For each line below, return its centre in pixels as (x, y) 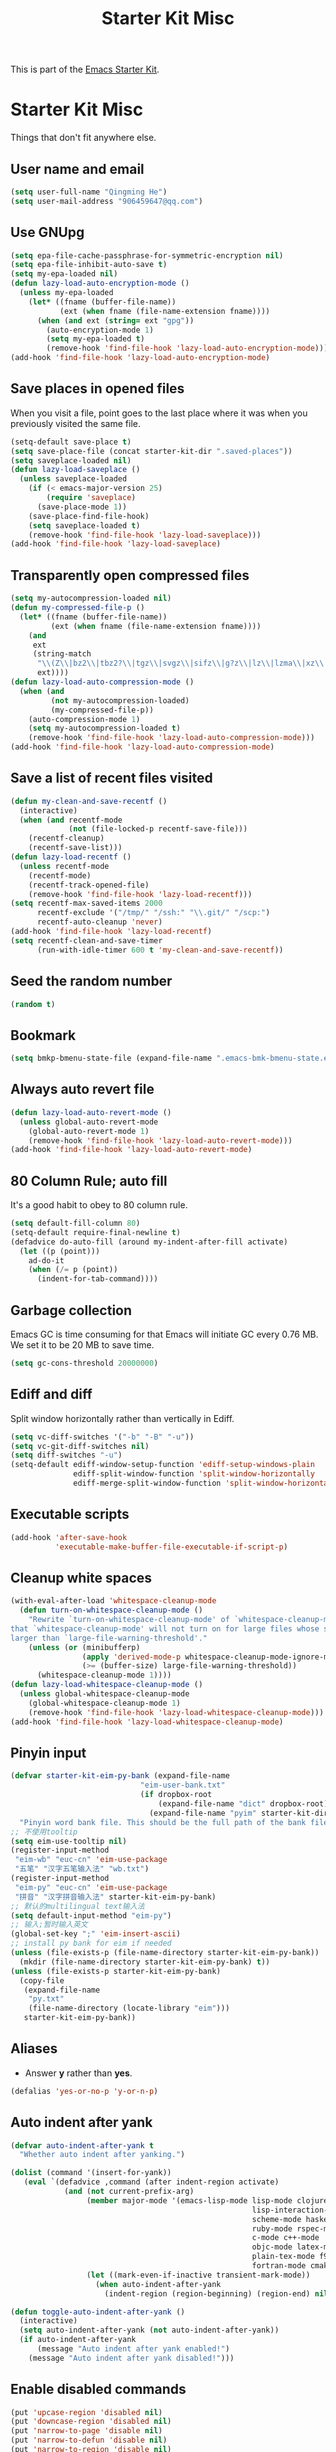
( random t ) (33, 1004)
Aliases (34, 2048)
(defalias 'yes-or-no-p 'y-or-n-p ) (84, 2091)
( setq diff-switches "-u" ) (66, 1455)
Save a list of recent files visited (111, 778)
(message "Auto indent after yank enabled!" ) (133, 2349)
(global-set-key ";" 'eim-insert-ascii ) (96, 1934)
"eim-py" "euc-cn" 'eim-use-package (91, 1887)
